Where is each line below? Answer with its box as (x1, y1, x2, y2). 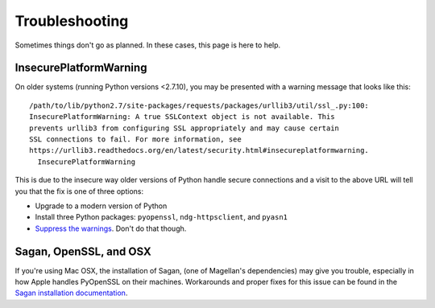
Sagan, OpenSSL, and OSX (14, 244, 152, 258)
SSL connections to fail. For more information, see (29, 135, 242, 144)
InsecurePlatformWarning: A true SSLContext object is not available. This (29, 113, 335, 121)
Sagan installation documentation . (14, 288, 128, 298)
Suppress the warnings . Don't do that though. (35, 224, 187, 233)
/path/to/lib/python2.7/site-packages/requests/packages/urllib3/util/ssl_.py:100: (29, 101, 370, 110)
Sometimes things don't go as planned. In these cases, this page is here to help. (14, 40, 281, 50)
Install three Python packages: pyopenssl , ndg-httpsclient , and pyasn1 (35, 212, 288, 222)
